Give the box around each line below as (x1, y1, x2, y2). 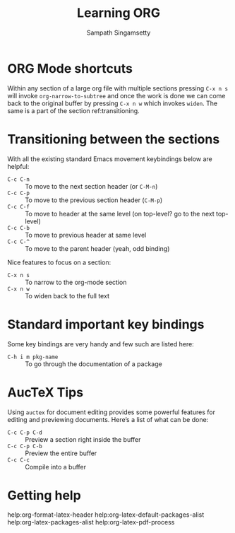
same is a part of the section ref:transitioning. (7, 106, 140, 115)
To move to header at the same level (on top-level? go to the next (25, 209, 215, 218)
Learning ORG (76, 5, 161, 21)
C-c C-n (7, 175, 30, 183)
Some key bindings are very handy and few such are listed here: (7, 339, 194, 348)
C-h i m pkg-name (7, 353, 59, 361)
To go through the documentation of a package (25, 359, 162, 368)
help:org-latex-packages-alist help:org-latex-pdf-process (7, 518, 175, 527)
